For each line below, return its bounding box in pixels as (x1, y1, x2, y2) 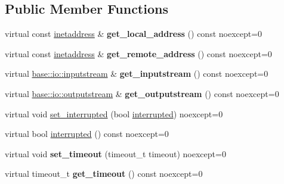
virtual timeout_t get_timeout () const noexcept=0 (5, 167, 203, 180)
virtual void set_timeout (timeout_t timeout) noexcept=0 (5, 147, 226, 160)
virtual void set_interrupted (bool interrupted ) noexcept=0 (5, 107, 223, 120)
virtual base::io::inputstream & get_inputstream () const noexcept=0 (5, 67, 268, 80)
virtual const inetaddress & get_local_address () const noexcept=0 (5, 27, 263, 40)
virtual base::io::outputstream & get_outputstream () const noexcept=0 (5, 87, 279, 99)
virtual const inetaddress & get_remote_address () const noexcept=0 (5, 47, 272, 60)
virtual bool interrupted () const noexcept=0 (5, 127, 169, 140)
